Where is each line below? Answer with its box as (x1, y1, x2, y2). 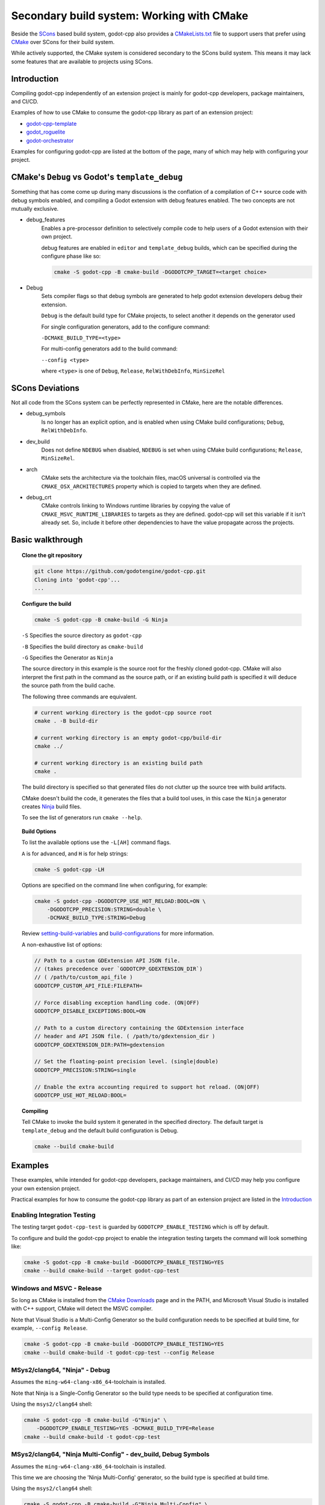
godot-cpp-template (26, 120, 77, 127)
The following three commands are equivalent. (22, 693, 137, 700)
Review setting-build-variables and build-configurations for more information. (22, 930, 214, 937)
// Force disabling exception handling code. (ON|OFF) (34, 999, 200, 1006)
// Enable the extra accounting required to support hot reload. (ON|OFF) (34, 1084, 260, 1090)
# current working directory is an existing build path (34, 759, 203, 766)
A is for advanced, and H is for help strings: (22, 849, 129, 857)
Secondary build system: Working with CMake (11, 9, 249, 22)
